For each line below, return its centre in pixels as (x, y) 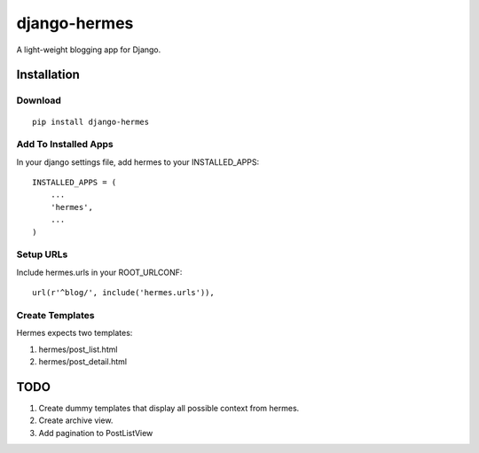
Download (39, 100)
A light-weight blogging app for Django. (89, 50)
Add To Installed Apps (65, 144)
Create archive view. (76, 420)
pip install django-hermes (91, 121)
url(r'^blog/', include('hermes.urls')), (123, 293)
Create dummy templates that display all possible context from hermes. (169, 408)
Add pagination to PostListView (96, 433)
